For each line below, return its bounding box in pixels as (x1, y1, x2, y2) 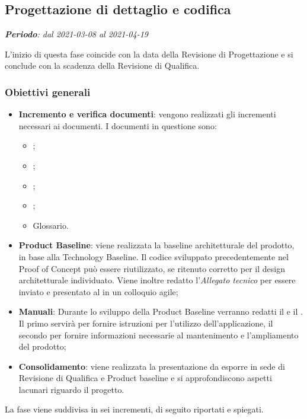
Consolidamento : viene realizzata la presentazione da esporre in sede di (18, 360, 285, 372)
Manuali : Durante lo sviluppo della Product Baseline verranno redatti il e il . (18, 305, 303, 318)
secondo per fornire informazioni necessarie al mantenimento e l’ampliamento (18, 328, 299, 341)
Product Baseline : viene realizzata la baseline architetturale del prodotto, (18, 239, 295, 251)
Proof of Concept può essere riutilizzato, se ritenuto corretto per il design (18, 262, 285, 274)
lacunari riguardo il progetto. (18, 383, 124, 395)
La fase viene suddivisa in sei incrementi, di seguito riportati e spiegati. (5, 403, 264, 415)
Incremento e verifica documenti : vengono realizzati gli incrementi (18, 108, 276, 120)
